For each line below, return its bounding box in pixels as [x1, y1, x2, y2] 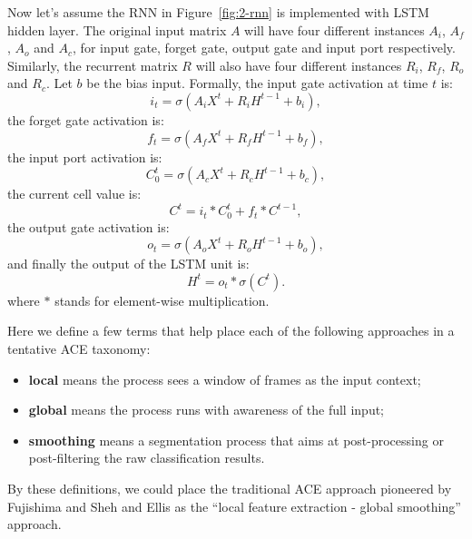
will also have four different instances [195, 55, 402, 74]
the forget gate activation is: [7, 110, 164, 129]
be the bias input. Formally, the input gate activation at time [86, 73, 428, 93]
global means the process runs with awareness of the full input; [28, 400, 385, 419]
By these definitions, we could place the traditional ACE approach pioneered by [7, 479, 452, 498]
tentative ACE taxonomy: [7, 339, 151, 358]
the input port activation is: [7, 147, 162, 166]
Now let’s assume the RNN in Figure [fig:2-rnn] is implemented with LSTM [7, 3, 429, 21]
